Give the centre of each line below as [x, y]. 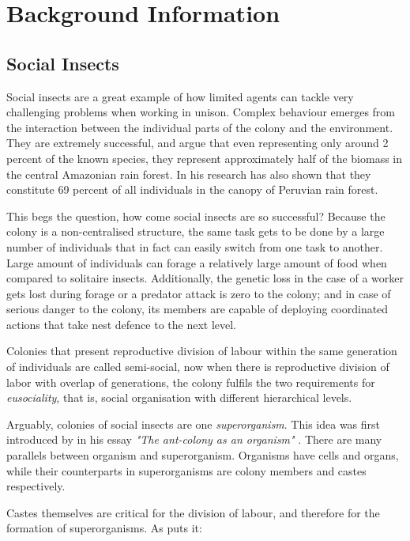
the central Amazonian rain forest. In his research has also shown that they [189, 174]
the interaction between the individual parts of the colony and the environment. [200, 127]
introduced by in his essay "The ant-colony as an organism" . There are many [194, 439]
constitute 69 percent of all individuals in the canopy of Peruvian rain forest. [192, 189]
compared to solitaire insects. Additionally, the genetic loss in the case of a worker [205, 278]
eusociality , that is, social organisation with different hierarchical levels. [179, 397]
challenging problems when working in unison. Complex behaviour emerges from [201, 112]
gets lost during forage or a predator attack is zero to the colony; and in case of [199, 293]
